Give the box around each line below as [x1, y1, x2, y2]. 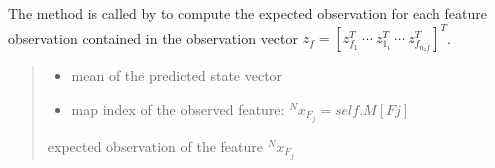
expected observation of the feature [47, 135, 264, 156]
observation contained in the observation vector [8, 27, 298, 48]
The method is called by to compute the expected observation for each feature [8, 3, 487, 23]
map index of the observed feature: [71, 98, 285, 119]
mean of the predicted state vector [71, 65, 283, 86]
